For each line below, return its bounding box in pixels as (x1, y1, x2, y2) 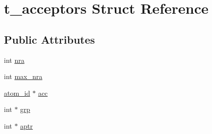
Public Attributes (4, 31, 95, 47)
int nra (4, 54, 25, 65)
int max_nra (4, 71, 43, 81)
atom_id (4, 87, 30, 98)
